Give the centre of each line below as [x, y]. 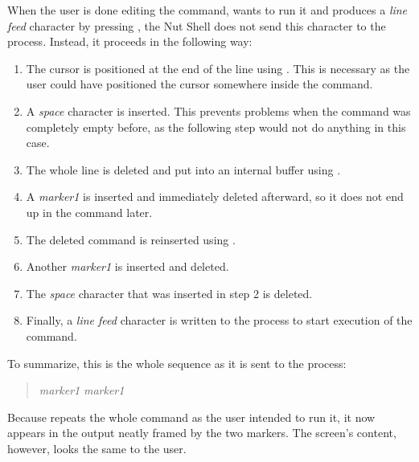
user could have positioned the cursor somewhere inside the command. [199, 84]
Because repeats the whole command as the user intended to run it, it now [191, 417]
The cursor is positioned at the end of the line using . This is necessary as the [218, 68]
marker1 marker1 [82, 390]
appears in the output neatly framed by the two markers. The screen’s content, [202, 433]
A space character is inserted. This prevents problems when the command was [218, 110]
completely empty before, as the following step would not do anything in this [216, 127]
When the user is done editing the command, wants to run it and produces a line [207, 10]
